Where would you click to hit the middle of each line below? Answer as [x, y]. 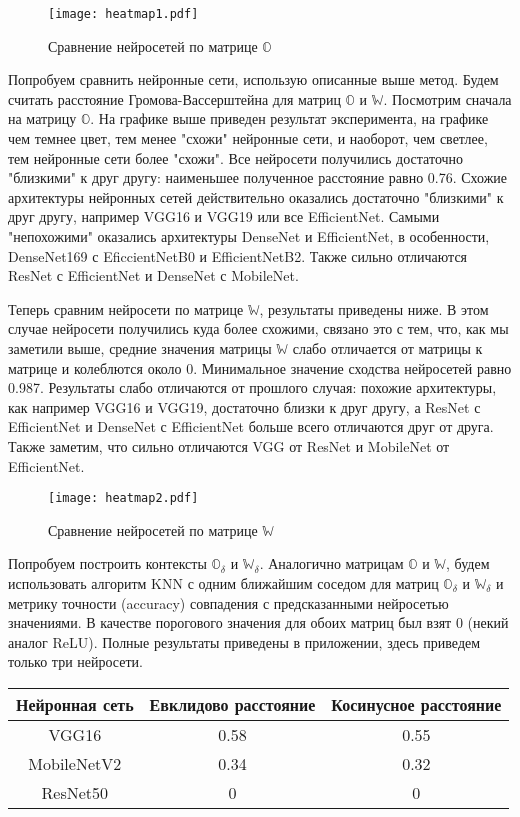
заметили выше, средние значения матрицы [140, 347]
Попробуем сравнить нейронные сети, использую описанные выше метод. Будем [253, 79]
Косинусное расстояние [416, 704]
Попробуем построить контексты [107, 563]
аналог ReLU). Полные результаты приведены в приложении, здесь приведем [244, 641]
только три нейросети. [75, 661]
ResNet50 [75, 792]
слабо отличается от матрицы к [387, 347]
